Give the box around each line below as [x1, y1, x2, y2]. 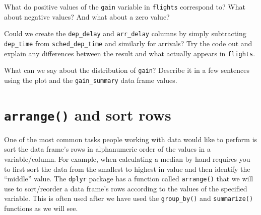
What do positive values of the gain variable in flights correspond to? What [4, 2, 245, 12]
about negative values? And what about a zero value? [4, 11, 170, 22]
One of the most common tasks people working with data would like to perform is [4, 134, 257, 144]
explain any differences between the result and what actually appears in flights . [4, 48, 255, 58]
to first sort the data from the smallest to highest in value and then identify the [4, 163, 250, 174]
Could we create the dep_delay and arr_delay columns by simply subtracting [4, 28, 246, 39]
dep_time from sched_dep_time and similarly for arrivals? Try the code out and [4, 38, 252, 48]
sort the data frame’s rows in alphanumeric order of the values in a [4, 144, 211, 154]
